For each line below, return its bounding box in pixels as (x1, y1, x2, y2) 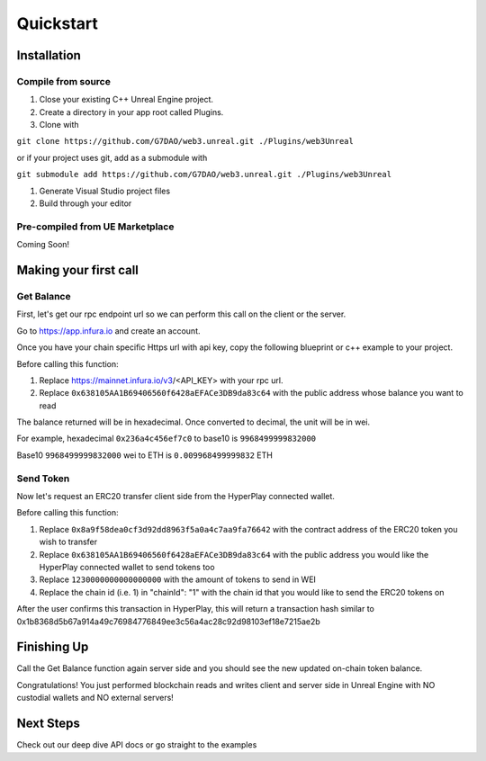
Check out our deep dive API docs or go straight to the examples (16, 739, 257, 750)
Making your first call (16, 263, 139, 278)
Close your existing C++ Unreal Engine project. (39, 94, 214, 105)
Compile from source (16, 75, 112, 87)
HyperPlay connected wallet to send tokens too (39, 561, 215, 572)
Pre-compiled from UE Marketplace (16, 220, 175, 233)
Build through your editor (39, 198, 132, 209)
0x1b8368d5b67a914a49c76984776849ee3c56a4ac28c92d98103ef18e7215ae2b (16, 616, 321, 627)
